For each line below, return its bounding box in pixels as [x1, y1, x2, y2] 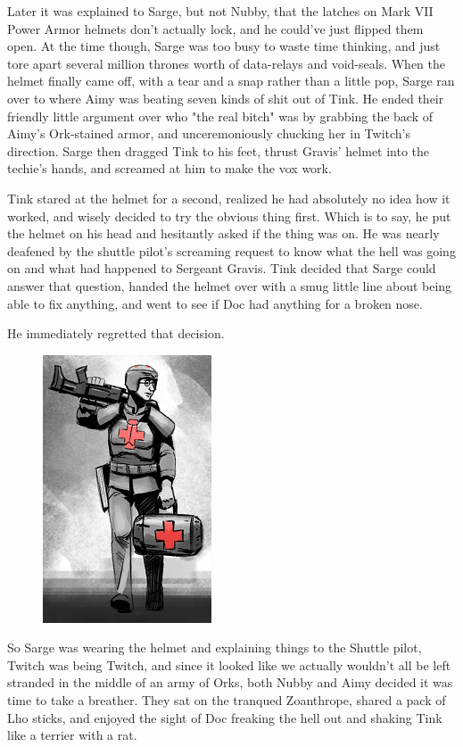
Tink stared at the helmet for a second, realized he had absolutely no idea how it [7, 188, 451, 207]
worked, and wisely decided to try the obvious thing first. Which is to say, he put [7, 206, 451, 225]
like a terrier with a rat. [7, 726, 137, 744]
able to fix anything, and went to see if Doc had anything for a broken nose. [7, 294, 423, 312]
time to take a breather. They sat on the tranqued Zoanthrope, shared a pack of [7, 691, 446, 710]
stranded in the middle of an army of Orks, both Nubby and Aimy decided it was [7, 673, 453, 692]
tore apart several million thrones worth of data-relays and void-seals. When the [7, 54, 446, 72]
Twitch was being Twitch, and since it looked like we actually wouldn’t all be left [7, 655, 451, 674]
